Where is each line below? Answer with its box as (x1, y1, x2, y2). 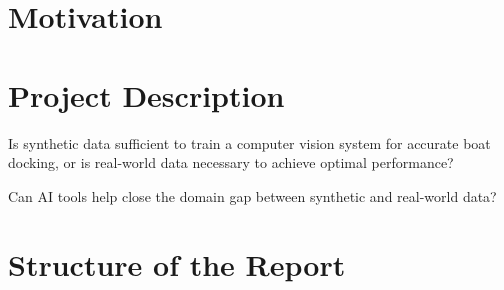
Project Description (8, 74, 285, 115)
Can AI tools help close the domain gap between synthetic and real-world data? (8, 185, 497, 206)
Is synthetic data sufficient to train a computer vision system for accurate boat (8, 132, 491, 153)
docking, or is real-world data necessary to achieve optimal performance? (8, 152, 454, 173)
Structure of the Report (8, 244, 346, 285)
